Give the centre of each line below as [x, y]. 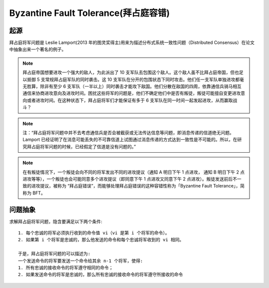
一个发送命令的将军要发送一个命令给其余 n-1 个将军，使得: [80, 261]
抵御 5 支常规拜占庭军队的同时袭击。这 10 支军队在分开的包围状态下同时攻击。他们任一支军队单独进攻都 [133, 79]
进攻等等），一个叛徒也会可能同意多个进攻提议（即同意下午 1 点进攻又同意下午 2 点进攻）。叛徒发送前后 [128, 179]
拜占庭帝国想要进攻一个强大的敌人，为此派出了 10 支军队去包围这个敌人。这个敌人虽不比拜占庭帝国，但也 [131, 73]
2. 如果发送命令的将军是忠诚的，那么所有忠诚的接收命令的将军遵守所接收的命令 [101, 275]
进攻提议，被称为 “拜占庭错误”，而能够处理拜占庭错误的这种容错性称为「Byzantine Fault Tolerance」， [136, 186]
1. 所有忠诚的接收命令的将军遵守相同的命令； [66, 268]
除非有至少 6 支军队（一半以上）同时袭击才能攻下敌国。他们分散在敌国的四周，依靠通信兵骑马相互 [141, 87]
